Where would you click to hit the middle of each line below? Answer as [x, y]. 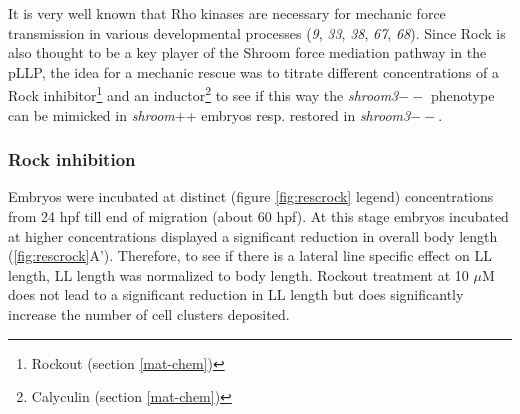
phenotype [462, 95]
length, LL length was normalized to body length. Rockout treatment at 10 [238, 274]
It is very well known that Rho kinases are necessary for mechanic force [227, 13]
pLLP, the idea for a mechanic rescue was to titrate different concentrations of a [253, 71]
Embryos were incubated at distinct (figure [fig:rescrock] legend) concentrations [251, 196]
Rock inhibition [72, 159]
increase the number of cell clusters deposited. [149, 314]
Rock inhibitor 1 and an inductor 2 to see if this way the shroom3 [203, 94]
